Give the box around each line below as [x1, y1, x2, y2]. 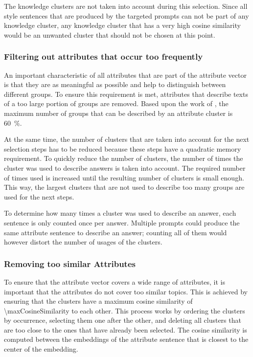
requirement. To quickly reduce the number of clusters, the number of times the [4, 153, 243, 163]
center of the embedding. [4, 344, 78, 354]
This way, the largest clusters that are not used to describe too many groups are [4, 182, 245, 192]
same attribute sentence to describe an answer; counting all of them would [4, 227, 227, 237]
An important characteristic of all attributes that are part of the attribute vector [4, 69, 247, 80]
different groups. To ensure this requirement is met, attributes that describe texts [4, 89, 248, 99]
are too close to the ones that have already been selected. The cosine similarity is [4, 324, 247, 335]
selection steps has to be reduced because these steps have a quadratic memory [4, 143, 241, 154]
